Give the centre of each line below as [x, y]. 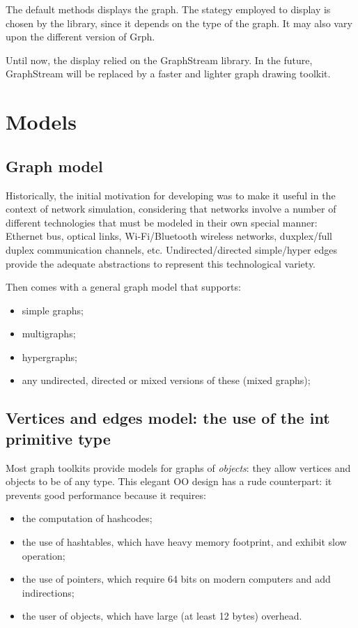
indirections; [48, 592]
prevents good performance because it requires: [106, 495]
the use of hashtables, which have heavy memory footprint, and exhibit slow [184, 542]
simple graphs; [53, 310]
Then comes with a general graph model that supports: [123, 287]
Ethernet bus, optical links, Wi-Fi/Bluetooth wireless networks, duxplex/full [169, 236]
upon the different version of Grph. [80, 37]
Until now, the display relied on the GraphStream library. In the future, [159, 60]
